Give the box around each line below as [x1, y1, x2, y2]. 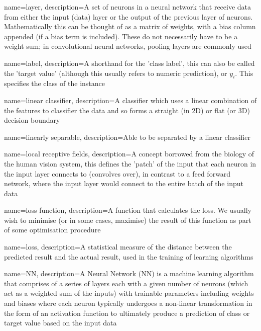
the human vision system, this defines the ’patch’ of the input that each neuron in [4, 158, 256, 169]
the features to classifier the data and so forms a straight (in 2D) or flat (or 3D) [4, 105, 250, 115]
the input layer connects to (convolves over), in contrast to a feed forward [4, 168, 231, 179]
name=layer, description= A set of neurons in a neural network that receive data [4, 2, 251, 12]
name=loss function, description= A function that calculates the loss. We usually [4, 205, 251, 215]
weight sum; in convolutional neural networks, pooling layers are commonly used [4, 41, 251, 51]
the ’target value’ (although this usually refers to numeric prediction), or [4, 67, 227, 78]
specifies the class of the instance [4, 78, 105, 89]
